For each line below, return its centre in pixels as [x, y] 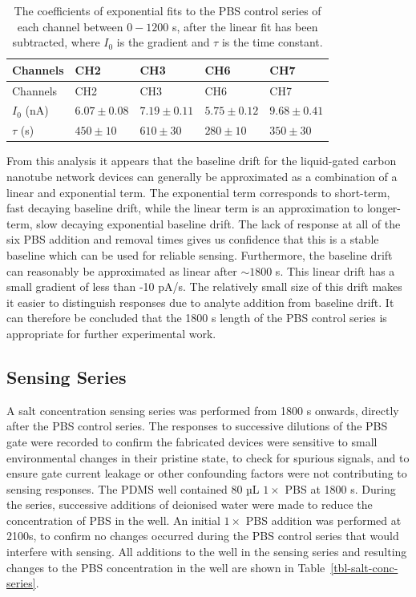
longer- [384, 208]
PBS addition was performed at [323, 520]
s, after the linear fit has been [245, 26]
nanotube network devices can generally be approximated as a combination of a [202, 176]
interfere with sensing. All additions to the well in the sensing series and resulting [207, 552]
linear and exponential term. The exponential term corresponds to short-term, [198, 192]
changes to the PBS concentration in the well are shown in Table [166, 567]
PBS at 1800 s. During [340, 488]
